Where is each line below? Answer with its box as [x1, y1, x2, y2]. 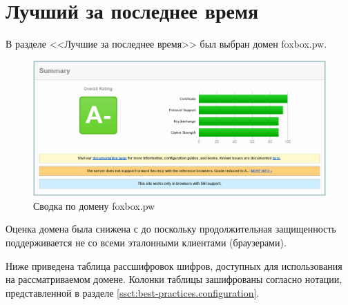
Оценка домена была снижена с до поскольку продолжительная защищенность [6, 222, 336, 236]
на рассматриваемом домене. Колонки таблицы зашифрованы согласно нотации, [6, 272, 342, 286]
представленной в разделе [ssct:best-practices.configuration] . [6, 285, 260, 299]
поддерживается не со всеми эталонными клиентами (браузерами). [6, 235, 287, 250]
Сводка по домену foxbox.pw [33, 198, 155, 213]
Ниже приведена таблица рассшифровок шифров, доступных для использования [6, 258, 342, 273]
